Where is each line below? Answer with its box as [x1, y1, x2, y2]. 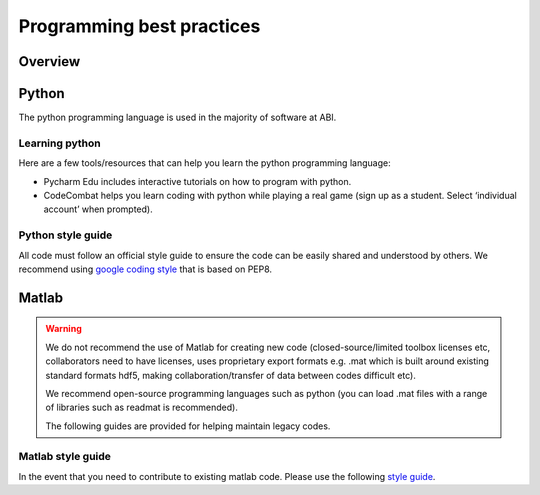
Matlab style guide [18, 450, 112, 464]
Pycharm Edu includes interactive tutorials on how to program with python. [43, 175, 352, 187]
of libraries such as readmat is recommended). [45, 401, 239, 414]
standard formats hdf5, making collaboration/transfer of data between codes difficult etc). [45, 369, 417, 381]
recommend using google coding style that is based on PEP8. [18, 263, 273, 275]
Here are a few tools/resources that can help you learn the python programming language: [18, 157, 391, 169]
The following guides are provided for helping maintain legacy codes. [45, 420, 331, 432]
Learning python [18, 136, 102, 150]
